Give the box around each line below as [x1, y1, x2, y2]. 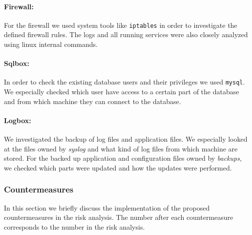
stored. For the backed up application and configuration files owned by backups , [4, 153, 242, 163]
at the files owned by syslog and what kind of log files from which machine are [4, 143, 238, 153]
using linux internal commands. [4, 39, 98, 49]
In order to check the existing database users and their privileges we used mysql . [4, 77, 245, 87]
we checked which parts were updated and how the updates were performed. [4, 162, 232, 172]
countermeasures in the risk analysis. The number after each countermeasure [4, 212, 233, 222]
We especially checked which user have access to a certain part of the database [4, 86, 239, 97]
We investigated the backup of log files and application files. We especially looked [4, 134, 248, 144]
